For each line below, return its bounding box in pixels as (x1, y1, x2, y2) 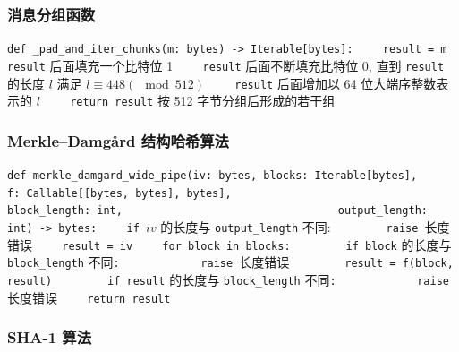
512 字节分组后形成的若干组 (174, 91, 336, 110)
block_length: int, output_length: (7, 204, 429, 218)
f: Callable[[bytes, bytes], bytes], (7, 186, 232, 200)
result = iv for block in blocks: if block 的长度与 (62, 235, 452, 253)
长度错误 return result (7, 288, 171, 306)
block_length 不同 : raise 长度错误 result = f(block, (7, 253, 454, 271)
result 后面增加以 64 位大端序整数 (234, 73, 437, 92)
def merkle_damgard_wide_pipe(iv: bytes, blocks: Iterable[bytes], (7, 169, 418, 183)
